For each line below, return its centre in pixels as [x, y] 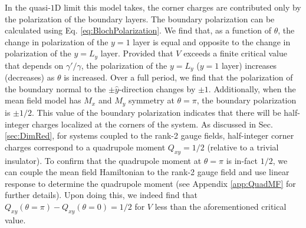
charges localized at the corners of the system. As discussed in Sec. [152, 124]
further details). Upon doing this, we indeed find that [101, 195]
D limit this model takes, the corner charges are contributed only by [178, 7]
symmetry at [151, 100]
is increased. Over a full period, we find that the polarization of [178, 77]
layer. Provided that [137, 53]
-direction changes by [157, 88]
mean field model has [43, 100]
